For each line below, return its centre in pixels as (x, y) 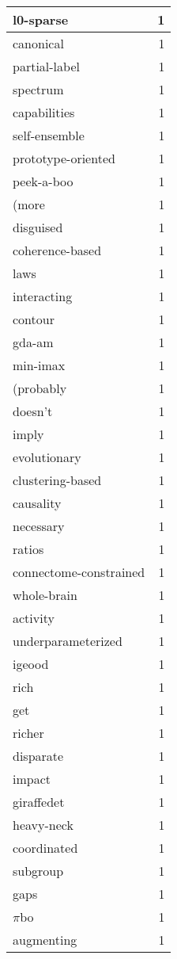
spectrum (38, 89)
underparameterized (68, 641)
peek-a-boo (43, 181)
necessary (39, 526)
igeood (31, 664)
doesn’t (33, 411)
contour (34, 319)
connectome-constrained (79, 572)
